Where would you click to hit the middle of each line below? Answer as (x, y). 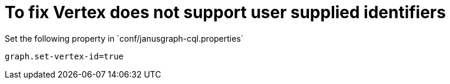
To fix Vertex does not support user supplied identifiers (225, 12)
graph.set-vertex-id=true (64, 56)
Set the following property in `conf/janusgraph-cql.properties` (124, 38)
